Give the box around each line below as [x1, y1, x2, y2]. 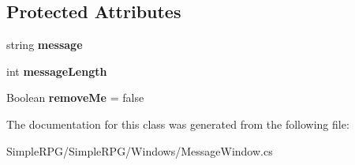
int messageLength [6, 62, 107, 79]
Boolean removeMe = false [6, 89, 144, 106]
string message [6, 36, 83, 53]
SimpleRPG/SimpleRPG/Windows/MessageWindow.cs [6, 142, 273, 159]
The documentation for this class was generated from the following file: [6, 115, 349, 132]
